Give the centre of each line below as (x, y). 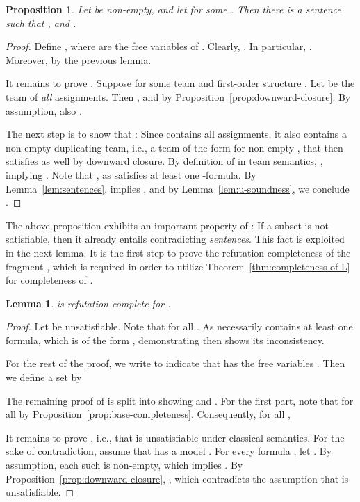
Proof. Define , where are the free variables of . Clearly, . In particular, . (159, 46)
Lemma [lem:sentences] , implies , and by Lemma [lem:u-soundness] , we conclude (178, 188)
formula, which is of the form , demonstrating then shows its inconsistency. (165, 340)
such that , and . (41, 23)
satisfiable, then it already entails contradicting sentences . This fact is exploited (175, 239)
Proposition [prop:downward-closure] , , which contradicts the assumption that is (177, 478)
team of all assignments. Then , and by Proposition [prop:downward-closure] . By (178, 96)
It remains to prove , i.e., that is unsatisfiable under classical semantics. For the (175, 437)
